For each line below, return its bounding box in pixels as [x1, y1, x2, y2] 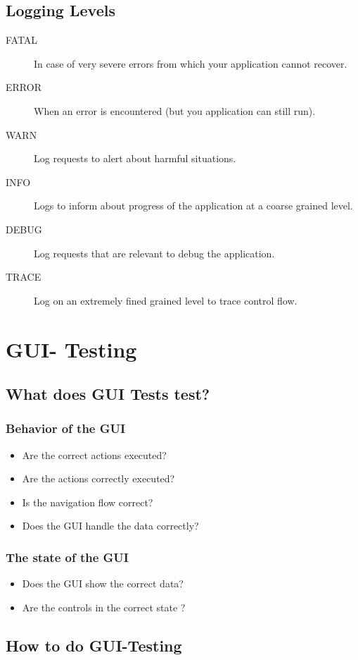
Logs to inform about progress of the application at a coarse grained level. [34, 198, 353, 213]
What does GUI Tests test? [6, 383, 210, 405]
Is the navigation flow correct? [22, 494, 153, 509]
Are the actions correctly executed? [22, 471, 175, 486]
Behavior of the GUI [6, 420, 126, 437]
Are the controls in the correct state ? [22, 599, 186, 614]
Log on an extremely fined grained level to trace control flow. [34, 293, 298, 307]
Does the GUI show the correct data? [22, 576, 184, 591]
